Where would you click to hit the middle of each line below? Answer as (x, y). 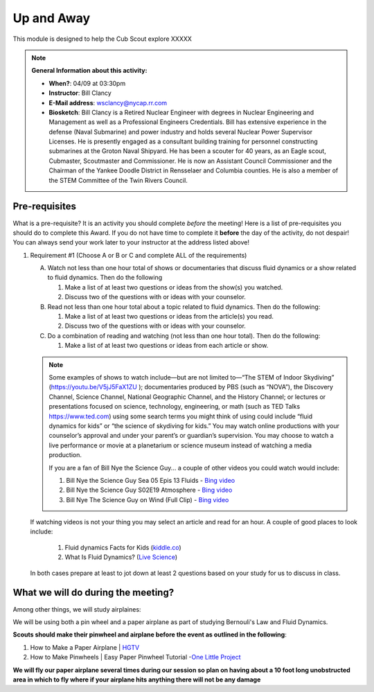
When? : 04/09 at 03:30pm (87, 83)
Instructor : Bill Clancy (80, 93)
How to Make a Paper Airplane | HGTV (85, 647)
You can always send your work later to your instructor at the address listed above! (131, 242)
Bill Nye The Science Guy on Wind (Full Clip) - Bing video (148, 499)
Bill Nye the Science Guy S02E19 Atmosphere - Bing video (149, 490)
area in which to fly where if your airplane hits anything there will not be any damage (137, 680)
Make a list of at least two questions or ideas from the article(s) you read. (169, 317)
